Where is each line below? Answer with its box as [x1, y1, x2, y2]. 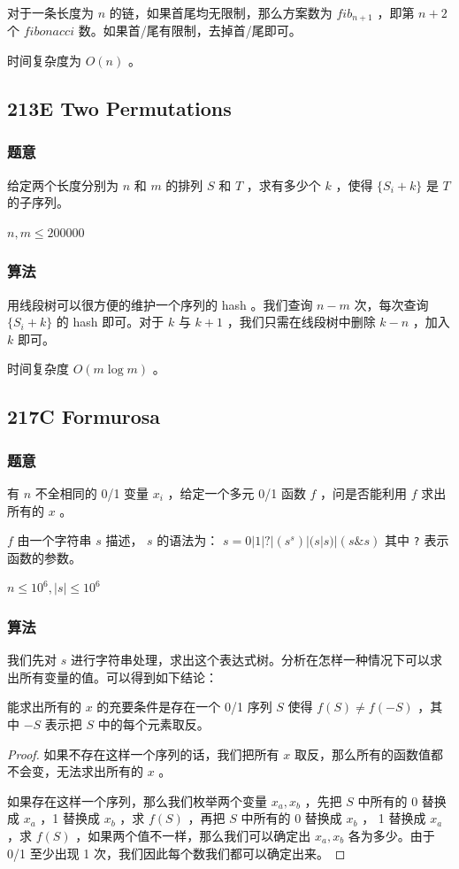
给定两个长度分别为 [7, 175, 119, 194]
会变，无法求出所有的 [19, 762, 143, 781]
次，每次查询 [354, 295, 429, 313]
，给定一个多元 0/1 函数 [167, 484, 306, 503]
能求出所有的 [7, 697, 81, 716]
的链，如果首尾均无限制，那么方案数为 [109, 4, 333, 21]
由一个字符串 [17, 531, 92, 550]
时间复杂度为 [7, 51, 81, 70]
